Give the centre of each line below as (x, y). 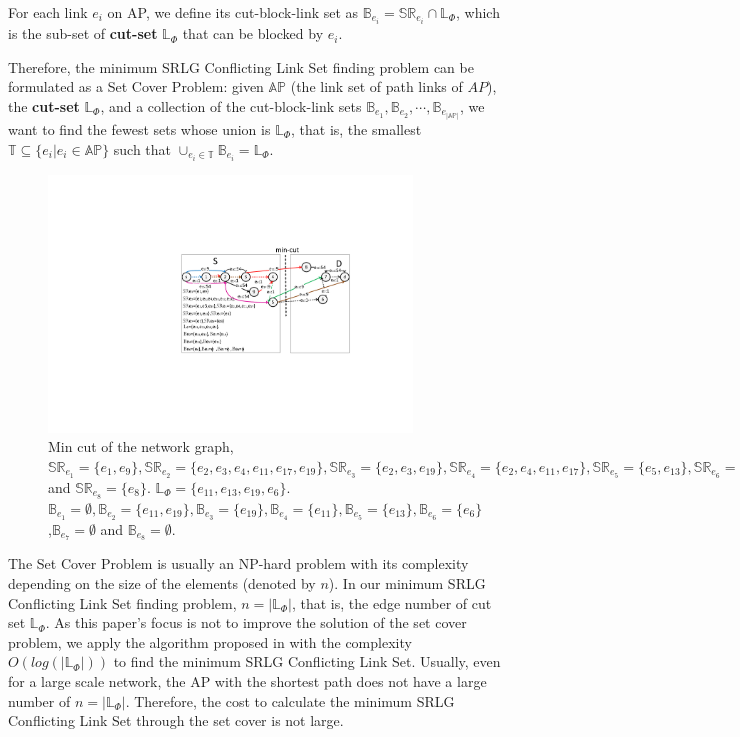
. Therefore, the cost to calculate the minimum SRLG (290, 700)
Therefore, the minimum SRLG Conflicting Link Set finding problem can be (241, 66)
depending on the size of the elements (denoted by (162, 583)
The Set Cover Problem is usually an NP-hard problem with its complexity (238, 563)
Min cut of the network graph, (141, 446)
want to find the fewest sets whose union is (139, 128)
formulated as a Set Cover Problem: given (136, 86)
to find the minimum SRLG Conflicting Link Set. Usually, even (307, 661)
